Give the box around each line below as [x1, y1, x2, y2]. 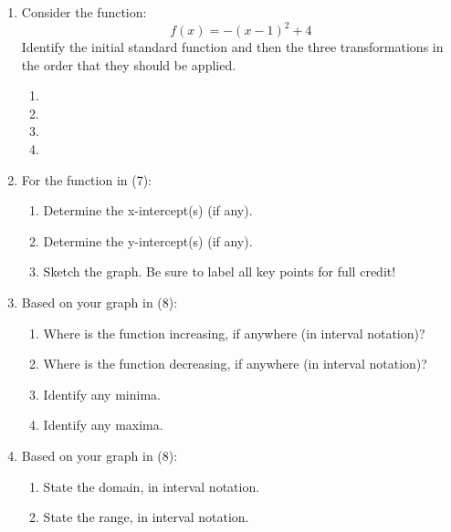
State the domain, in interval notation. [43, 476, 260, 495]
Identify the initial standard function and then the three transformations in [21, 37, 444, 57]
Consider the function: [21, 3, 147, 21]
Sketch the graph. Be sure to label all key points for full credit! [43, 262, 396, 281]
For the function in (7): [21, 170, 152, 189]
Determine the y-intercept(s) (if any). [43, 231, 253, 250]
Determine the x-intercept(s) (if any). [43, 201, 253, 220]
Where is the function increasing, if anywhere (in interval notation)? [43, 323, 425, 342]
